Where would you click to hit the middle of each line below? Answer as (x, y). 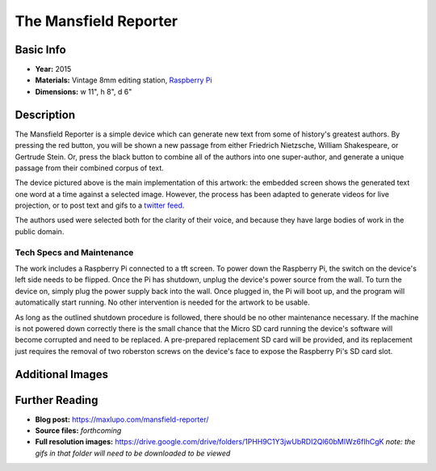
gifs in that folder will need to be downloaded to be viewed (133, 453)
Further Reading (57, 400)
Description (45, 114)
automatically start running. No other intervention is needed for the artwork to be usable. (162, 302)
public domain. (40, 231)
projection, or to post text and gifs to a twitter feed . (100, 205)
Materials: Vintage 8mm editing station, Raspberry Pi (124, 80)
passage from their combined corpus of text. (90, 168)
